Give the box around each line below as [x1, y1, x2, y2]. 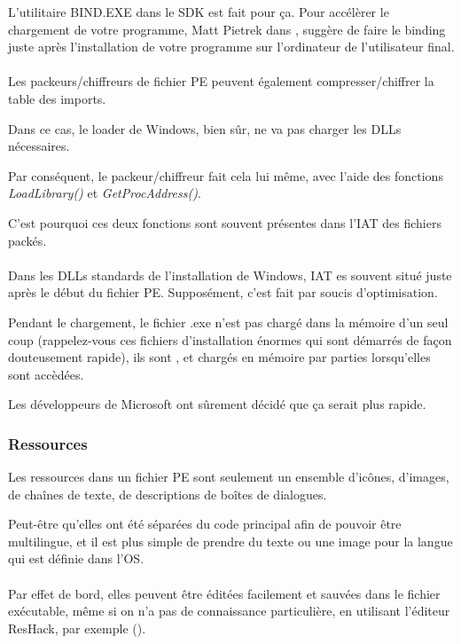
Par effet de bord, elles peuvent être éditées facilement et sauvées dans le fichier [8, 584, 441, 602]
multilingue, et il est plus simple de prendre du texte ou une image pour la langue [8, 531, 453, 550]
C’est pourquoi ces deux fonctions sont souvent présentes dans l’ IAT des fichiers [8, 213, 441, 232]
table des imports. [8, 89, 106, 107]
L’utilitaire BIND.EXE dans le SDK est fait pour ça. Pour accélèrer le [8, 3, 389, 20]
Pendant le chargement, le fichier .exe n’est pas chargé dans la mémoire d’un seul [8, 312, 449, 331]
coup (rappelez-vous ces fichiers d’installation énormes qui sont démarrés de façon [8, 330, 452, 349]
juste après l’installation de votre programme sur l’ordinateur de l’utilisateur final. [8, 37, 455, 56]
